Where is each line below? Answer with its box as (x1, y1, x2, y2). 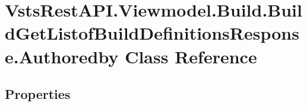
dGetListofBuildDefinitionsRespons (5, 21, 299, 45)
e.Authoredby (5, 44, 119, 68)
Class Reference (125, 44, 257, 68)
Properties (5, 85, 71, 103)
